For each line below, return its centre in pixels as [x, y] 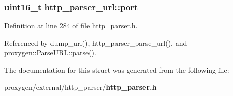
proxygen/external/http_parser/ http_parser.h [80, 87]
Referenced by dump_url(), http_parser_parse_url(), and [96, 42]
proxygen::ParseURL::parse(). [50, 53]
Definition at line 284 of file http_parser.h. [71, 26]
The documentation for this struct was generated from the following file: [117, 70]
